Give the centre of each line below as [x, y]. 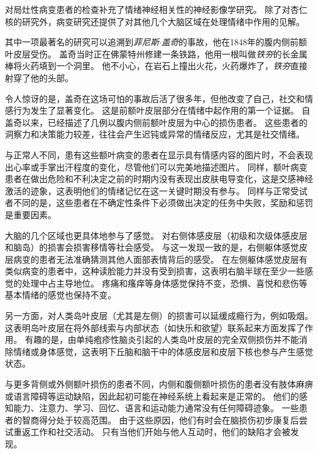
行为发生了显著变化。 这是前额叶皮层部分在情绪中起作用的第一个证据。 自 [162, 110]
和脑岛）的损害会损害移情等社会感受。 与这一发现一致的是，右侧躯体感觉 [152, 247]
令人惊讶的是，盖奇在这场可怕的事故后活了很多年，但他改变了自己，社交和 [155, 98]
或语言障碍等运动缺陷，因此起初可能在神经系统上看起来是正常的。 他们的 [152, 396]
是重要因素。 [31, 214]
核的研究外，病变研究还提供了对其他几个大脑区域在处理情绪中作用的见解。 [155, 21]
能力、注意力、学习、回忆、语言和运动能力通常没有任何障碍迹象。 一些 [156, 408]
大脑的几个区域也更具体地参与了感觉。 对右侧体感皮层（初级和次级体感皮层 [156, 235]
